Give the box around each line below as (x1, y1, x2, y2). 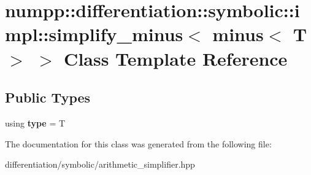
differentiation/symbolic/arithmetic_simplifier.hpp (5, 158, 195, 171)
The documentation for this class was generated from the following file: (5, 137, 272, 150)
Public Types (5, 88, 91, 107)
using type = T (5, 116, 66, 129)
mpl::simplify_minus (5, 21, 183, 47)
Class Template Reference (64, 45, 288, 71)
